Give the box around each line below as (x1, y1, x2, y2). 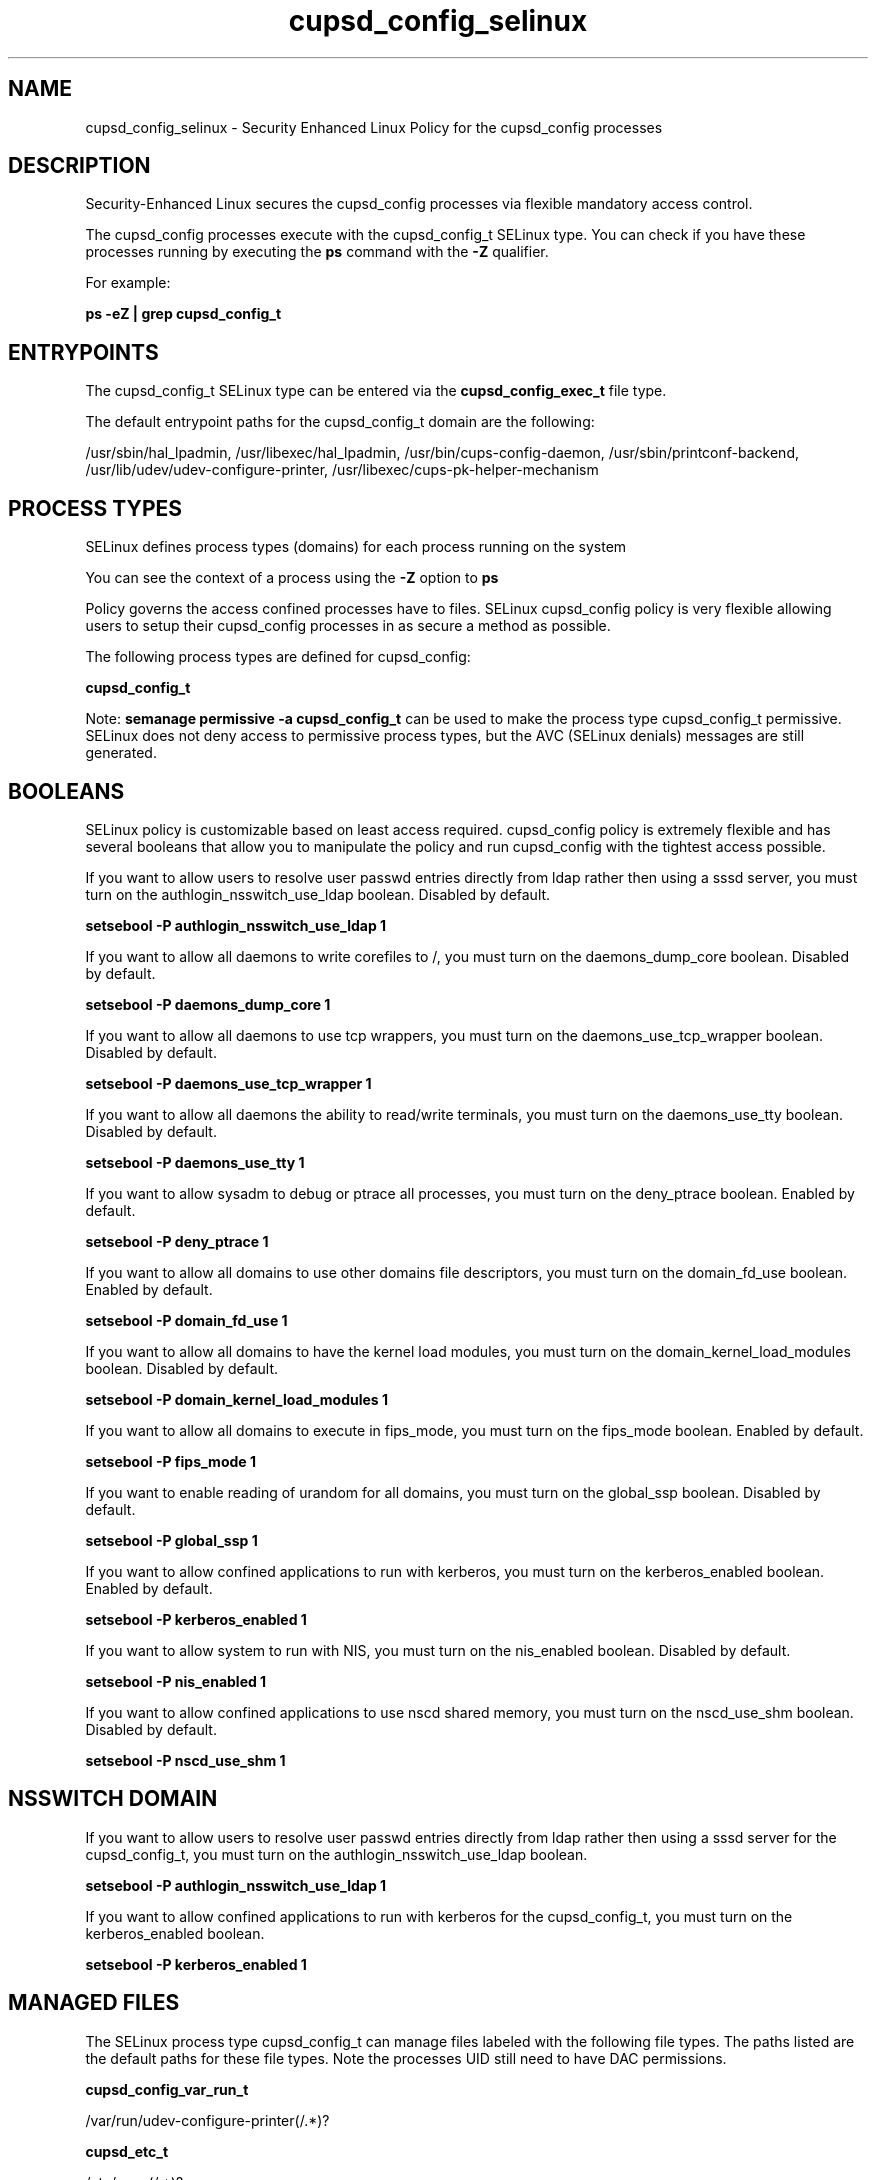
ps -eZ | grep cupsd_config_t (85, 305, 282, 323)
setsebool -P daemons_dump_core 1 (85, 995, 331, 1013)
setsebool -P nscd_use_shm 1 (85, 1751, 286, 1769)
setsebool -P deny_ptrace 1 (85, 1232, 269, 1250)
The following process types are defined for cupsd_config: (85, 648, 471, 666)
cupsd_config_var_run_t (85, 2080, 249, 2098)
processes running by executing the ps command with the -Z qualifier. (85, 243, 549, 261)
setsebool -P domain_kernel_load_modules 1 (85, 1390, 389, 1408)
